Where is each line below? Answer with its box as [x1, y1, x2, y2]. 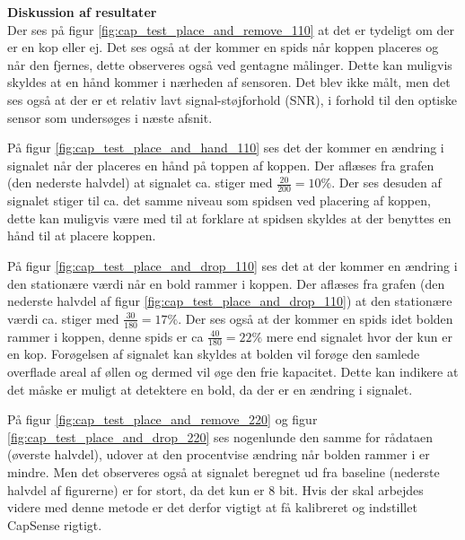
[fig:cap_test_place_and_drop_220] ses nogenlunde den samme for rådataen [7, 427, 434, 446]
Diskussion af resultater [7, 3, 157, 21]
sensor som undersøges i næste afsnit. [7, 108, 213, 126]
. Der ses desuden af [331, 173, 442, 192]
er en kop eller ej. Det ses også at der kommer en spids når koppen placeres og [7, 38, 439, 57]
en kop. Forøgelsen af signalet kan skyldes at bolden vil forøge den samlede [7, 344, 420, 363]
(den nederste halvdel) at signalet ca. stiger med [7, 173, 273, 192]
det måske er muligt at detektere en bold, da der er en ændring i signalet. [7, 379, 413, 398]
